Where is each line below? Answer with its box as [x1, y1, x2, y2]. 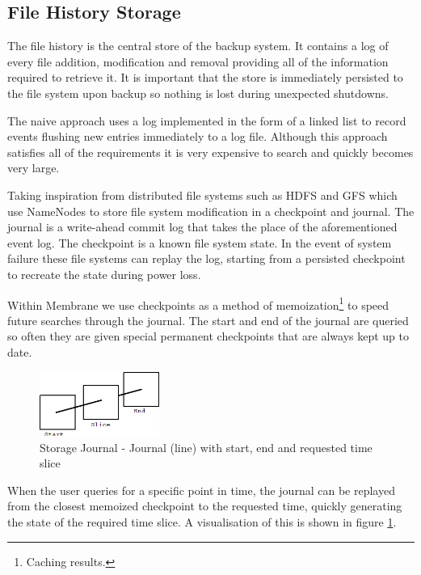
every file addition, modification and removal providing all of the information [7, 53, 389, 70]
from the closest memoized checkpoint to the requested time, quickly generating [7, 497, 402, 514]
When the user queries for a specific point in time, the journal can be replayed [7, 481, 395, 498]
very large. [7, 159, 60, 176]
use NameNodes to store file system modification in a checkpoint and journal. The [7, 202, 415, 219]
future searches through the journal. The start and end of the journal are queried [7, 311, 409, 328]
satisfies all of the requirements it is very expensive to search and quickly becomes [7, 143, 414, 160]
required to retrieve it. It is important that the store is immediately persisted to [7, 69, 403, 86]
